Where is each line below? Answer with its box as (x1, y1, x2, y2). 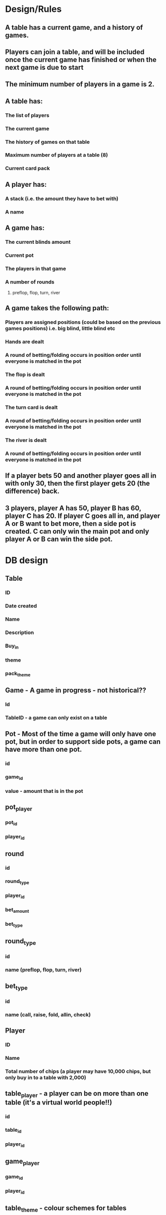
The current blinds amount (5, 238, 71, 245)
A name (5, 208, 24, 215)
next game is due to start (5, 63, 84, 71)
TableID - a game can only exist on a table (5, 715, 108, 721)
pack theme (5, 670, 31, 678)
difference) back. (5, 487, 60, 496)
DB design (5, 554, 49, 566)
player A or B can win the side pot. (5, 535, 113, 543)
